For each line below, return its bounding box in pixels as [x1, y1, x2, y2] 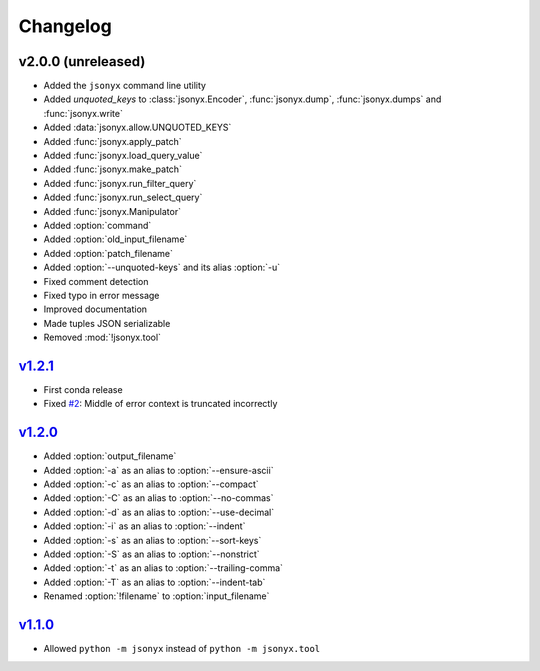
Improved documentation [43, 303, 148, 315]
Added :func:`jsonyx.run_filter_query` [43, 177, 197, 189]
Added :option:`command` [43, 219, 152, 231]
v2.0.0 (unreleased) [18, 53, 146, 70]
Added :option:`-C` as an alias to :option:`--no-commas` [43, 492, 274, 504]
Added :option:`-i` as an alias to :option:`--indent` [43, 520, 246, 532]
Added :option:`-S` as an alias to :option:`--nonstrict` [43, 548, 260, 560]
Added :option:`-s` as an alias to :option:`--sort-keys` [43, 534, 262, 546]
